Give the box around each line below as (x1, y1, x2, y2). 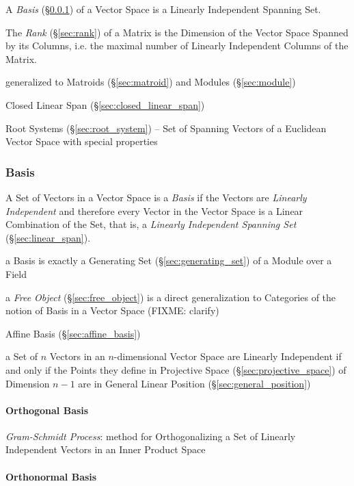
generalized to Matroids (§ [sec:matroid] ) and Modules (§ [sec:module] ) (5, 75, 296, 89)
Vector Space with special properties (5, 134, 158, 149)
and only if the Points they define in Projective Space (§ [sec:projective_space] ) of (5, 362, 346, 376)
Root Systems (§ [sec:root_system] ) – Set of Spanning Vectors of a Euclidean (5, 120, 327, 135)
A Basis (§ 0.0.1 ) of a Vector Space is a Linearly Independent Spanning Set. (5, 2, 321, 16)
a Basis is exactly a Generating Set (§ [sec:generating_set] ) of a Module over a (5, 253, 332, 268)
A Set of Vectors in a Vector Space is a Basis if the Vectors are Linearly (5, 190, 307, 204)
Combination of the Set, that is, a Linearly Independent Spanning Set (5, 217, 297, 231)
